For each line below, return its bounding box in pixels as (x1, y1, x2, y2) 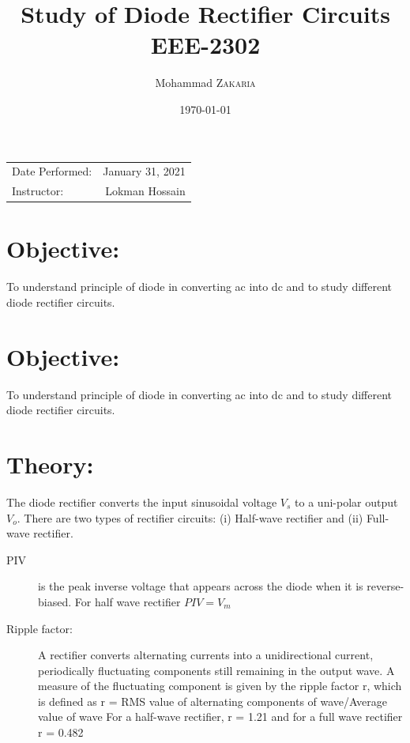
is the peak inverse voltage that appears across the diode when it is (38, 578, 363, 594)
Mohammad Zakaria (155, 74, 256, 91)
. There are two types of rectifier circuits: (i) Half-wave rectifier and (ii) (17, 509, 363, 526)
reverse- (367, 578, 404, 594)
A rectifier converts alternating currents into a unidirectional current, (38, 647, 374, 663)
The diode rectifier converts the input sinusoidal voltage (6, 493, 277, 510)
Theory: (6, 448, 94, 480)
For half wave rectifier (74, 593, 181, 609)
